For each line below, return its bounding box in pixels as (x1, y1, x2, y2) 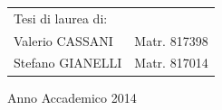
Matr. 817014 (134, 53, 208, 72)
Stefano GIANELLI (14, 53, 122, 72)
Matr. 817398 (134, 31, 208, 50)
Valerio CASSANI (14, 31, 113, 50)
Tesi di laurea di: (14, 8, 108, 27)
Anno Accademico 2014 (7, 87, 137, 106)
